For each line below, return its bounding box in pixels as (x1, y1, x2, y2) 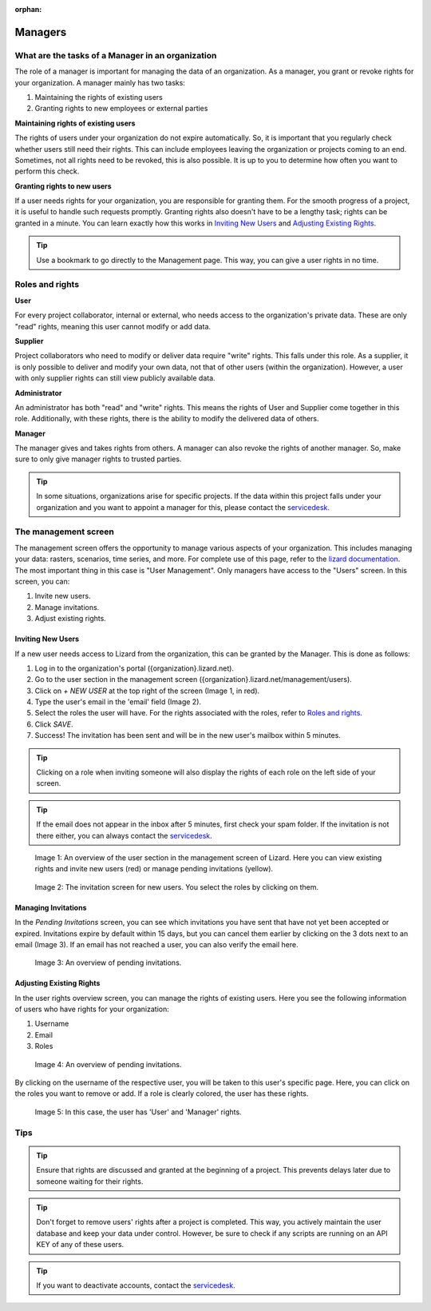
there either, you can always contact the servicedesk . (36, 831, 213, 840)
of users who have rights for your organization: (14, 1004, 169, 1014)
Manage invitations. (34, 602, 100, 612)
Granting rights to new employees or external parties (34, 104, 208, 114)
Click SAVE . (34, 719, 73, 729)
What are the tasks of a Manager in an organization (14, 50, 217, 61)
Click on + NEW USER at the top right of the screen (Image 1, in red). (34, 686, 260, 695)
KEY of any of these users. (36, 1240, 125, 1249)
